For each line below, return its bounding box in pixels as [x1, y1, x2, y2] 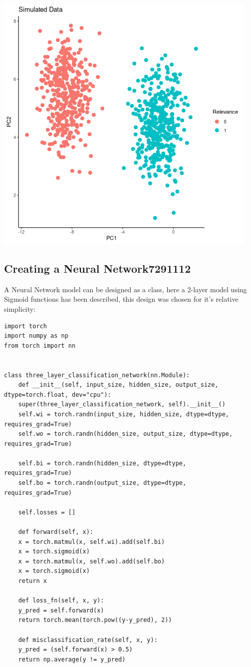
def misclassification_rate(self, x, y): [18, 636, 158, 643]
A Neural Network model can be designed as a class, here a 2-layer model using [4, 284, 247, 294]
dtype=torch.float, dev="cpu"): [4, 391, 111, 398]
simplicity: [4, 303, 36, 314]
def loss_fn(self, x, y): [18, 597, 104, 604]
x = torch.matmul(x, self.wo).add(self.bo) [18, 557, 165, 565]
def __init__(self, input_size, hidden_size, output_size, [18, 381, 219, 389]
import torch [4, 322, 47, 330]
